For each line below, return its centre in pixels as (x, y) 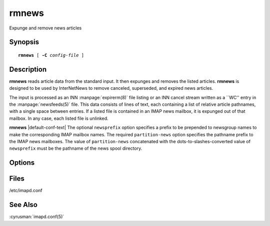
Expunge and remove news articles (45, 28)
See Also (23, 205)
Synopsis (24, 42)
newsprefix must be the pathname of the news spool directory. (76, 148)
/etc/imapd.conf (26, 191)
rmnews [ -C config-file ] (51, 55)
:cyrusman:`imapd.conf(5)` (37, 217)
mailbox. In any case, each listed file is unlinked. (59, 118)
